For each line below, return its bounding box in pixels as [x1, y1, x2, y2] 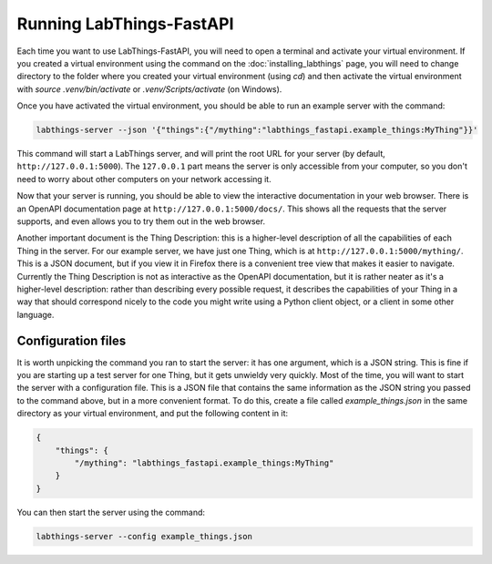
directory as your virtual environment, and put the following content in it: [16, 408, 289, 419]
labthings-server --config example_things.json [36, 531, 252, 541]
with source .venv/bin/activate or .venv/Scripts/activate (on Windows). [16, 83, 282, 95]
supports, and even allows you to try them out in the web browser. [16, 216, 266, 227]
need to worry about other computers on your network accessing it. [16, 173, 272, 184]
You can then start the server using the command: [16, 507, 205, 518]
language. [16, 309, 55, 320]
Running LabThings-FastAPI [16, 14, 234, 34]
